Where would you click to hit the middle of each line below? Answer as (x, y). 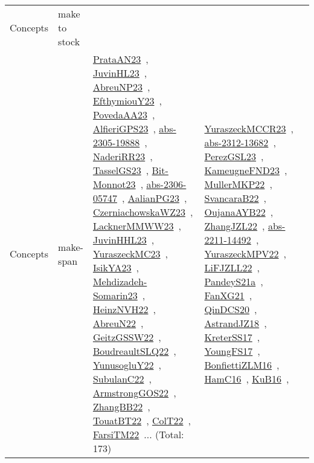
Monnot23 (114, 184)
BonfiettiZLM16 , (242, 365)
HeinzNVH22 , (124, 309)
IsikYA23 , (116, 267)
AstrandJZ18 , (235, 323)
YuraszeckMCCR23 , (249, 128)
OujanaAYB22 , (239, 212)
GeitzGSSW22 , (127, 337)
